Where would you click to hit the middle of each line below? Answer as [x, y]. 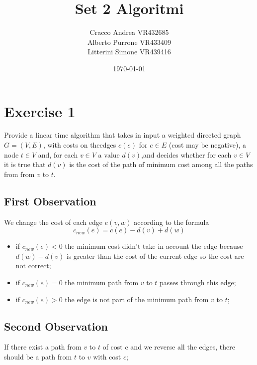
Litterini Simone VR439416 [129, 52]
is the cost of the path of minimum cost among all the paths [161, 164]
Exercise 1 [40, 111]
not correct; [33, 266]
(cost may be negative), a [208, 145]
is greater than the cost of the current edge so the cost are [155, 256]
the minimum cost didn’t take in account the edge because [154, 246]
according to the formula [171, 222]
